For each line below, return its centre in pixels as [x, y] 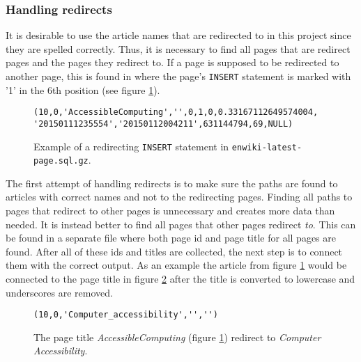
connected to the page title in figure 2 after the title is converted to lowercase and [180, 279]
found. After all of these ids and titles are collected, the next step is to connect [174, 251]
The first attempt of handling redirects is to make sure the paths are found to [172, 183]
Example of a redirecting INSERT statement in [131, 146]
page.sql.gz [61, 161]
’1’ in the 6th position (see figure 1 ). [83, 89]
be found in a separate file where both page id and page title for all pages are [171, 238]
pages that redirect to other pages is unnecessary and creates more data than [170, 211]
